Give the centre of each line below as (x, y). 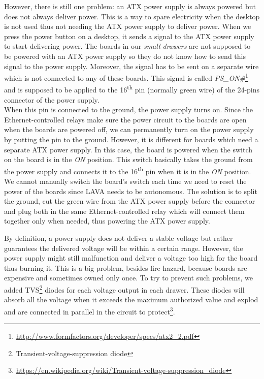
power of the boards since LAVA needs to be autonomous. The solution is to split (131, 191)
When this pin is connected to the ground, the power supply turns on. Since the (129, 109)
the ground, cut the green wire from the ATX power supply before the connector (130, 201)
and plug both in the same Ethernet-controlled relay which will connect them (124, 211)
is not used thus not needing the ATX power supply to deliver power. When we (128, 26)
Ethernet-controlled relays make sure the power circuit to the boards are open (125, 119)
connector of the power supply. (52, 99)
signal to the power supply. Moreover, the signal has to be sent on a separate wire (131, 66)
